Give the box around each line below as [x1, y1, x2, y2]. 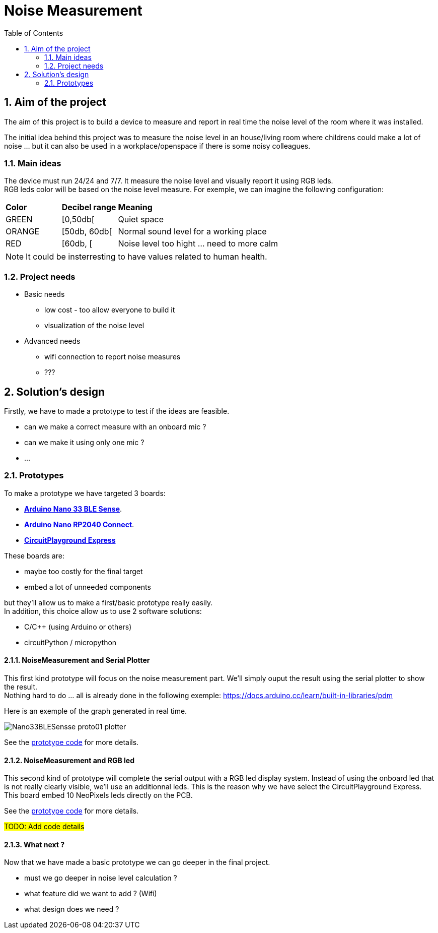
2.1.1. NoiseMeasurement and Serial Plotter [4, 656, 150, 665]
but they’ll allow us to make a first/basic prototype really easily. [4, 598, 213, 607]
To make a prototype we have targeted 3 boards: [4, 488, 166, 497]
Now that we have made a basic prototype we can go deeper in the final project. [4, 858, 270, 867]
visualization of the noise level [44, 321, 144, 330]
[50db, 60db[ [61, 226, 112, 237]
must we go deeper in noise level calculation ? [24, 874, 177, 883]
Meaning [118, 202, 153, 213]
